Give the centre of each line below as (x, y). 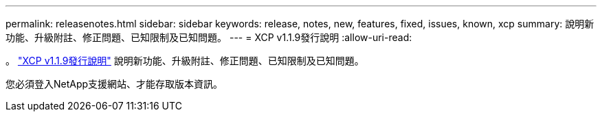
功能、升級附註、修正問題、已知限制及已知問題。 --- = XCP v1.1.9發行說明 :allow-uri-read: (209, 37)
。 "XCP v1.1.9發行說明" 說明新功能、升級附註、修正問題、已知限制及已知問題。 (185, 61)
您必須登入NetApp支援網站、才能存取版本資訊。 (114, 84)
